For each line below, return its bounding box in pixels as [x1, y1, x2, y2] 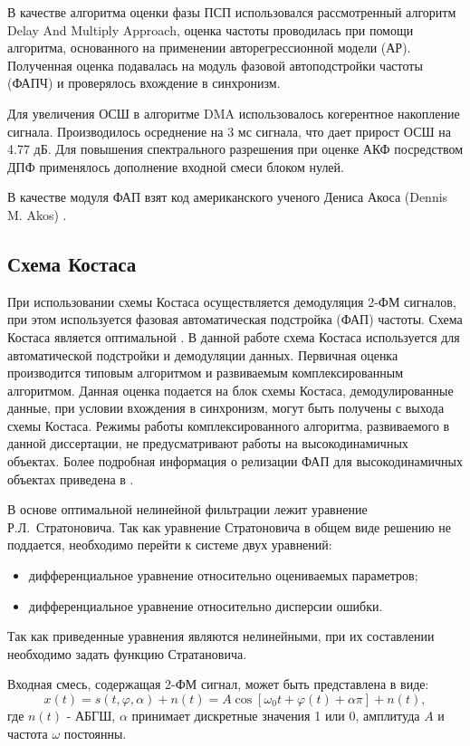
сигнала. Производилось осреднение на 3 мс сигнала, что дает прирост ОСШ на [7, 121, 451, 140]
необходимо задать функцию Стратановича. [7, 644, 247, 663]
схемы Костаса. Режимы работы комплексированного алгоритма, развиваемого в [7, 416, 450, 435]
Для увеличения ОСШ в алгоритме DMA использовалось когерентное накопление [7, 103, 460, 122]
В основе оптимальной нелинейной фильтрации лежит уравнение [7, 500, 368, 519]
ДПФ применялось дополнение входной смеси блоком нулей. [7, 157, 344, 176]
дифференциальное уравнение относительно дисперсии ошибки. [28, 596, 383, 615]
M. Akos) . [7, 205, 67, 224]
